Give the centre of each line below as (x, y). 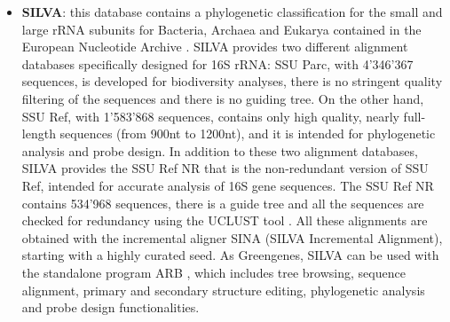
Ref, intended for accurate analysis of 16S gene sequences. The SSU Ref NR (228, 185)
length (39, 134)
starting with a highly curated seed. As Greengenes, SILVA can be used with (230, 255)
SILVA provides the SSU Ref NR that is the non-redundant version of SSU (225, 168)
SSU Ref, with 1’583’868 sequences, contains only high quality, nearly (210, 116)
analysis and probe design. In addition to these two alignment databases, (220, 150)
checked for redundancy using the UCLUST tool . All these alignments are (225, 220)
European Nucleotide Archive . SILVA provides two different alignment (215, 47)
